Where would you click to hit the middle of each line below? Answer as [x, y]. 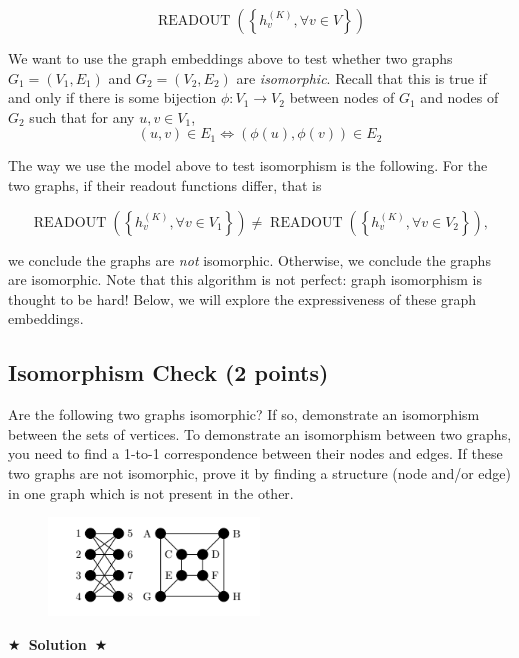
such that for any [82, 116]
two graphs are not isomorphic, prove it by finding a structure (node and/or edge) [259, 472]
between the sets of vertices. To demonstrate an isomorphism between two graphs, [260, 433]
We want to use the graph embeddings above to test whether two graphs [230, 58]
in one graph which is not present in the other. [151, 492]
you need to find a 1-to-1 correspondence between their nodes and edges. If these [255, 453]
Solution [57, 643]
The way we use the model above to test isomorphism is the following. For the [248, 165]
